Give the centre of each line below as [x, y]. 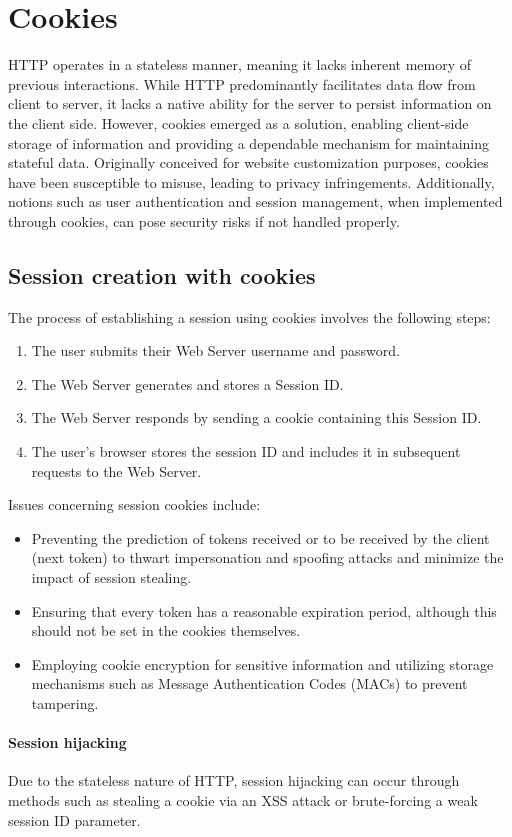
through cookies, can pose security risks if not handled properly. [204, 220]
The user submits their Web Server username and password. [215, 350]
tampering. [65, 702]
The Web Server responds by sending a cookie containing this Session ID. [256, 417]
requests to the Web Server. [116, 470]
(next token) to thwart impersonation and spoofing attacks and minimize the [267, 557]
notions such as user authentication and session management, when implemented [255, 201]
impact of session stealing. [111, 577]
